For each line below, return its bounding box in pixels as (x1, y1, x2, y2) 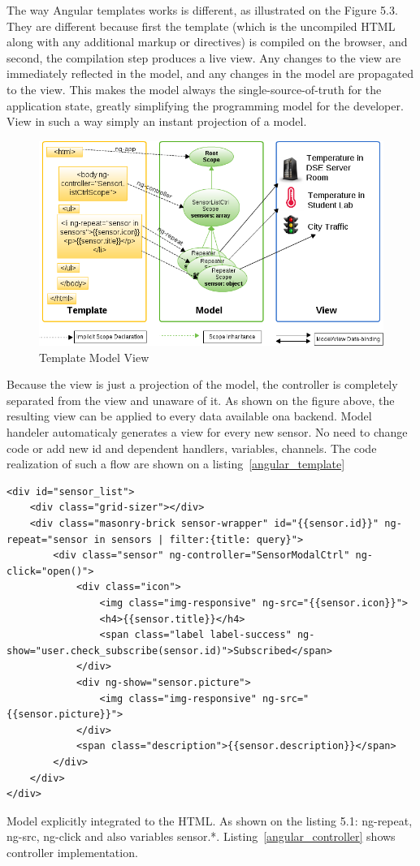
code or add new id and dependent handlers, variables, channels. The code (6, 439, 377, 456)
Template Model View (39, 348, 149, 365)
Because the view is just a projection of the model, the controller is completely (6, 376, 398, 393)
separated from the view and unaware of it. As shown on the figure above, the (6, 391, 395, 408)
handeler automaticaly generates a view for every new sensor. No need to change (6, 424, 408, 441)
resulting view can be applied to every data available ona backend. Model (6, 407, 372, 424)
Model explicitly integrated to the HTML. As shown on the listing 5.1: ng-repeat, (6, 812, 413, 829)
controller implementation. (6, 843, 138, 860)
